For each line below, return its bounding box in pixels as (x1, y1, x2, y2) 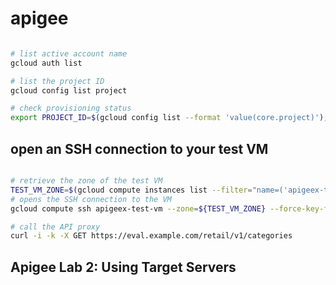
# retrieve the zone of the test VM (10, 176, 163, 186)
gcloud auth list (10, 58, 83, 68)
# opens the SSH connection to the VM (10, 194, 172, 204)
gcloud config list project (10, 85, 128, 96)
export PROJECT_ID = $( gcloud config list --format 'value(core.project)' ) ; (10, 113, 329, 123)
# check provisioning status (10, 103, 132, 114)
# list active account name (10, 48, 128, 59)
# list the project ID (10, 76, 105, 86)
